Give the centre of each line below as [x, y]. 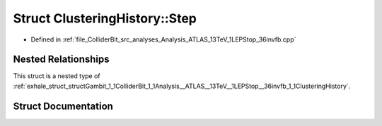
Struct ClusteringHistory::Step [105, 18]
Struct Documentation [63, 106]
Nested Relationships [61, 59]
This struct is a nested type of [57, 76]
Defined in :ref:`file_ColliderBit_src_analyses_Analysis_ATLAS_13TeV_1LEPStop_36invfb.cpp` [163, 39]
